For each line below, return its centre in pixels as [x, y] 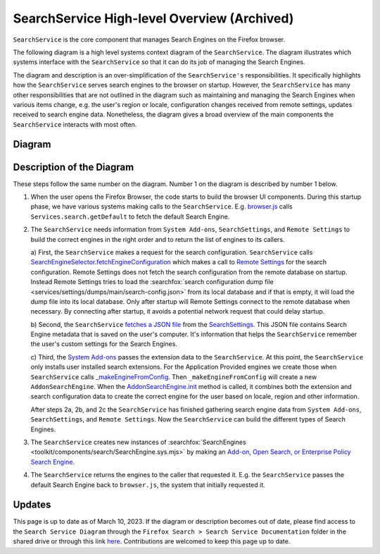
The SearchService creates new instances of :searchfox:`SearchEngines [138, 442]
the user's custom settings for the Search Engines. [104, 344]
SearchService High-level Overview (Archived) [153, 18]
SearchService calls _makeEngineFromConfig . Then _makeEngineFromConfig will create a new [174, 376]
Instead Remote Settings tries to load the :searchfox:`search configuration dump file [152, 282]
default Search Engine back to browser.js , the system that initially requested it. [148, 485]
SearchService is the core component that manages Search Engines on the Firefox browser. [149, 39]
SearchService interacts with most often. [75, 124]
